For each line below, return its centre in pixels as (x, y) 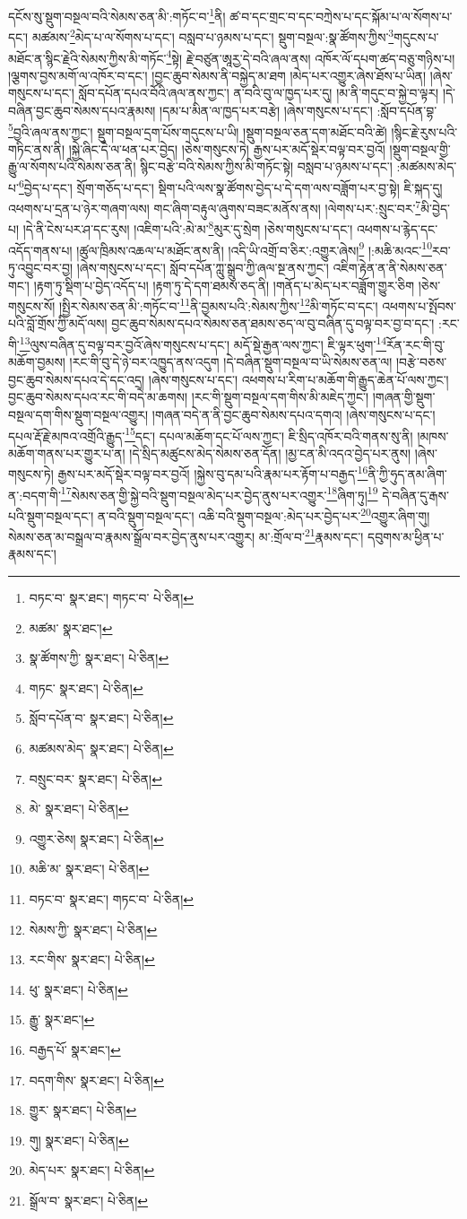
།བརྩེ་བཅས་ (421, 362)
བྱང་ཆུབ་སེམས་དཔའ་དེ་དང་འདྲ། (77, 379)
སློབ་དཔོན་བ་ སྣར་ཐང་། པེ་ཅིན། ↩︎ (101, 718)
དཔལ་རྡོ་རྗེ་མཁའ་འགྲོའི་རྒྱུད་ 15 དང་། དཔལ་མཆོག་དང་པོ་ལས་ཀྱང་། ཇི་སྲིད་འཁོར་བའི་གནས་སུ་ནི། (211, 434)
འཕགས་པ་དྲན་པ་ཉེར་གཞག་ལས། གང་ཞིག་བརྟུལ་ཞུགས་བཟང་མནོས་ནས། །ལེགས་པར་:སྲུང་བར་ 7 (215, 207)
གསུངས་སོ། (32, 305)
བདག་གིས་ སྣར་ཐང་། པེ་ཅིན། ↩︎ (96, 1080)
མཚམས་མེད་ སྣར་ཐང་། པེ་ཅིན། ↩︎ (101, 749)
